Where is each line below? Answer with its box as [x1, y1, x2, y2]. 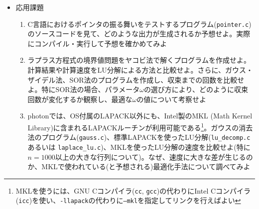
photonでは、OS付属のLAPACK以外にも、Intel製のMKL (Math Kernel [27, 110, 253, 121]
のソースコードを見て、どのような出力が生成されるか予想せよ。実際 [27, 28, 251, 39]
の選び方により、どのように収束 [143, 84, 249, 95]
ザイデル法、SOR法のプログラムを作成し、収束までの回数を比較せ [27, 74, 245, 85]
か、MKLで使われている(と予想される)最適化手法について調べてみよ [27, 161, 251, 172]
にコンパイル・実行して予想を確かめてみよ [27, 38, 167, 48]
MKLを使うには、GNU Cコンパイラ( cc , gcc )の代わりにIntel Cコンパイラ [15, 185, 251, 196]
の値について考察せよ [136, 94, 206, 104]
